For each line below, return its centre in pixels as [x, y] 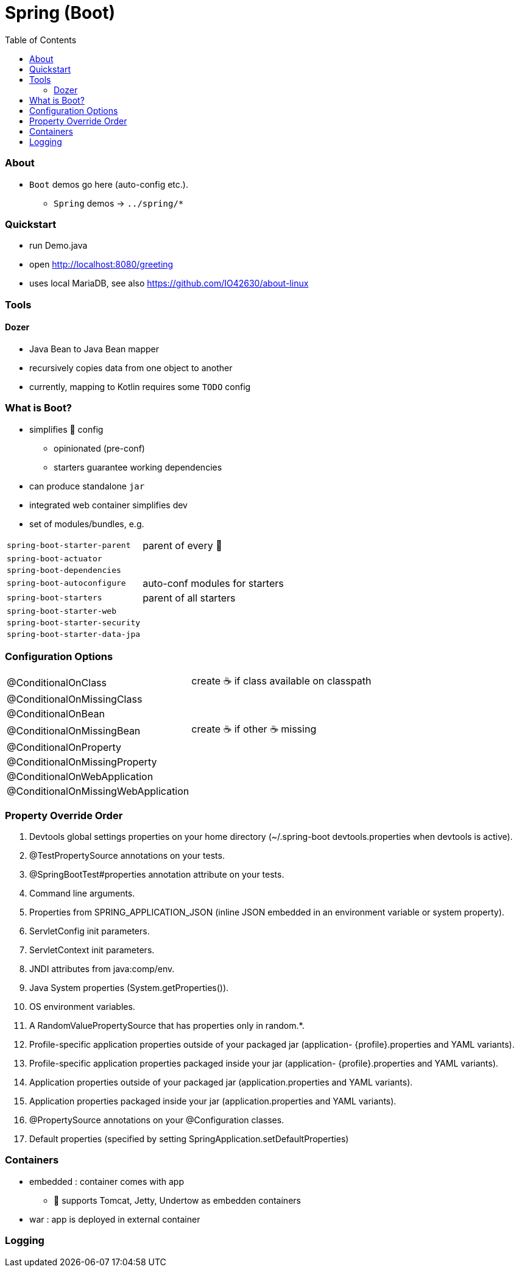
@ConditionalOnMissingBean [74, 730]
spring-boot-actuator [55, 558]
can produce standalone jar [87, 486]
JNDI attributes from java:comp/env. [102, 969]
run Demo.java [58, 246]
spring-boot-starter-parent [69, 545]
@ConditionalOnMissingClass [75, 699]
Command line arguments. [82, 894]
